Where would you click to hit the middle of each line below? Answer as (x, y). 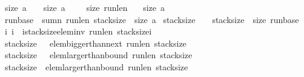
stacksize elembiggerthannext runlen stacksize (96, 43)
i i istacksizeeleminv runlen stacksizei (78, 31)
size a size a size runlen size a (85, 7)
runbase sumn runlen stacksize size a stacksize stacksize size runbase (152, 19)
